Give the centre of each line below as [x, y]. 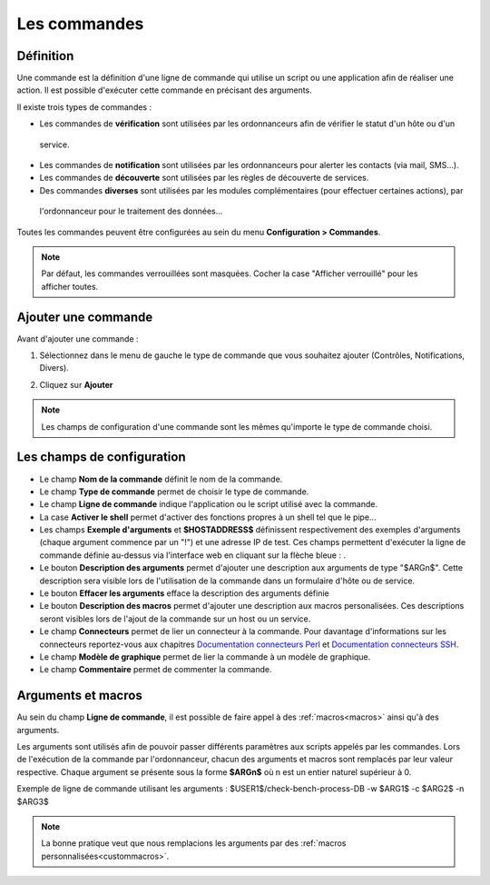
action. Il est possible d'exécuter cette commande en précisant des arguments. [164, 90]
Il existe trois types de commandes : [84, 107]
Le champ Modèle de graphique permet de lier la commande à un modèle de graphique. [205, 656]
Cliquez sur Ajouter [76, 384]
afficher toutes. [70, 286]
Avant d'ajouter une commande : [78, 338]
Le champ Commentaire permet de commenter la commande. [156, 670]
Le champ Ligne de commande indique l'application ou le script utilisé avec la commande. [209, 504]
